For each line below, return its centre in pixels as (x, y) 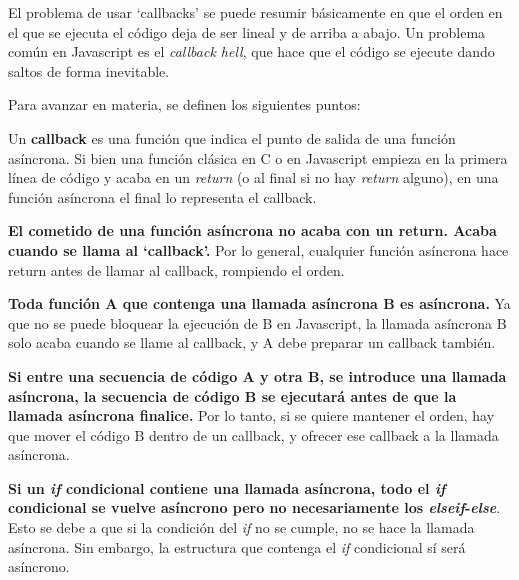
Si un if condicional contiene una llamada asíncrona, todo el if (227, 487)
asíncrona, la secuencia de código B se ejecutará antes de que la (232, 395)
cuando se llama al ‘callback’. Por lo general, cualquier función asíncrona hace (258, 249)
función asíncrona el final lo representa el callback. (162, 196)
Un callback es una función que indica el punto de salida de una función (232, 137)
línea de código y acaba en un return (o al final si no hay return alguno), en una (253, 177)
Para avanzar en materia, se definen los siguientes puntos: (184, 104)
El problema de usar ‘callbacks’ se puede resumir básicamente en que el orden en (255, 12)
